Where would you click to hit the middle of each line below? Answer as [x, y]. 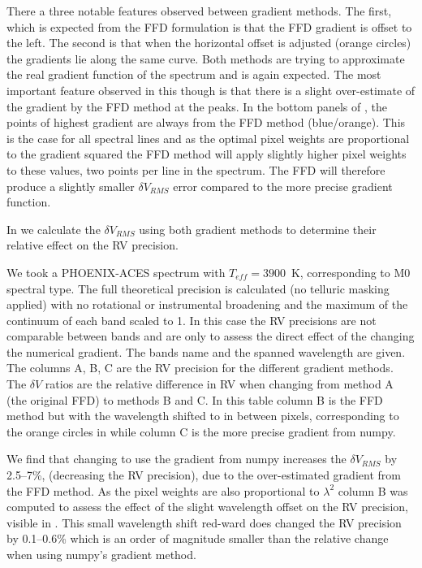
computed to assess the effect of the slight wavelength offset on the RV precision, [207, 507]
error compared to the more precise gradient [283, 186]
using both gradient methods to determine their [258, 229]
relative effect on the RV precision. [93, 245]
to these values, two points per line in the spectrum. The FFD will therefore [196, 169]
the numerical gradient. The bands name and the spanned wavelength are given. [206, 351]
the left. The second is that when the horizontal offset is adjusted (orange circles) [209, 43]
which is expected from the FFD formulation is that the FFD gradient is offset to [209, 26]
